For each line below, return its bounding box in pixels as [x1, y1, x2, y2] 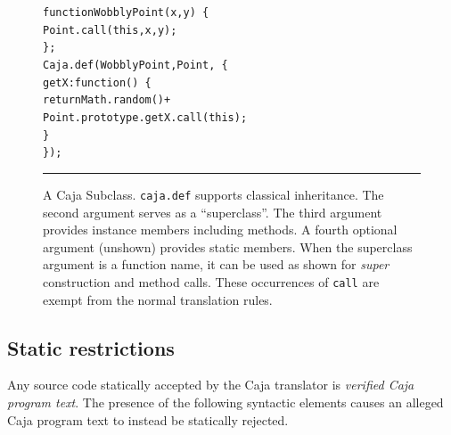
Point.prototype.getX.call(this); [43, 111, 248, 124]
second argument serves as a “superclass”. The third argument [43, 202, 382, 221]
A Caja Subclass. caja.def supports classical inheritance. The [43, 185, 384, 203]
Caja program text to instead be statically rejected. [7, 410, 289, 429]
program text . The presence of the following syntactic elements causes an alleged [7, 392, 444, 411]
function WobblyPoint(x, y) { [43, 6, 209, 19]
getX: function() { [43, 76, 152, 89]
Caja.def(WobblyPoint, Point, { [43, 58, 228, 71]
